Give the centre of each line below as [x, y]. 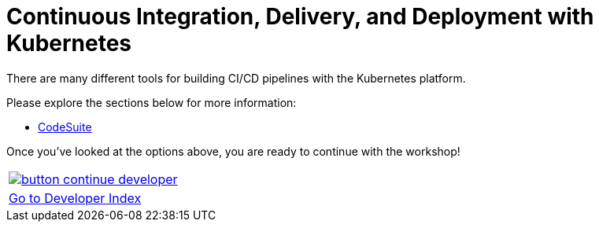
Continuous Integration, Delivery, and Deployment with [300, 17]
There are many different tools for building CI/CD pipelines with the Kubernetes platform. [236, 78]
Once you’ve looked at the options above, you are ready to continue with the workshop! [233, 151]
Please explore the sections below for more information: [152, 102]
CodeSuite [65, 127]
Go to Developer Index [75, 198]
